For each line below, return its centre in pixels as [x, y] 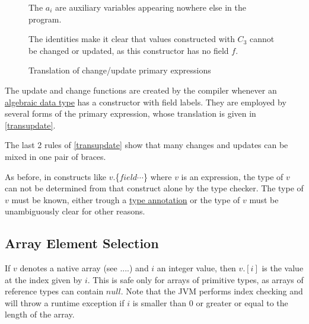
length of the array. [40, 314]
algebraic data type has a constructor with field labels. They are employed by [146, 102]
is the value [283, 268]
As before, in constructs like [56, 176]
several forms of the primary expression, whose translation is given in [130, 113]
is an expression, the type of [232, 176]
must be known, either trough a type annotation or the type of [126, 199]
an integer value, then [196, 268]
